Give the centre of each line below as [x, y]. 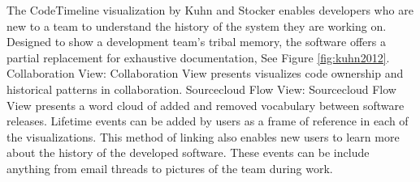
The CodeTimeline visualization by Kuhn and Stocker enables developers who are [210, 10]
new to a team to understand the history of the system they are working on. [197, 25]
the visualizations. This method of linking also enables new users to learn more [203, 136]
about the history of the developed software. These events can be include [188, 152]
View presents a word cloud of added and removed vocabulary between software [206, 105]
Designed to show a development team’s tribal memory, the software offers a [196, 42]
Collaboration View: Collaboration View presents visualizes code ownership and [205, 73]
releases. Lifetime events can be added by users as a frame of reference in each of [208, 121]
